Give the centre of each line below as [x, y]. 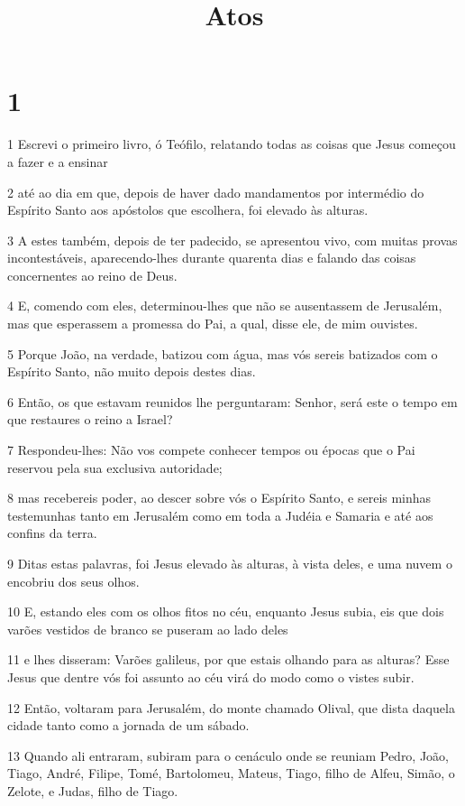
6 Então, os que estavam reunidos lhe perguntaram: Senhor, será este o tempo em [232, 401]
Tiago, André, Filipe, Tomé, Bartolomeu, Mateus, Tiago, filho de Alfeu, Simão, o [231, 773]
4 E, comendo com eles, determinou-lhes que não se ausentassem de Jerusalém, [225, 306]
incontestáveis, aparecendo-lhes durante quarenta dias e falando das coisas [212, 258]
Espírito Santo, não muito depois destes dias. [132, 371]
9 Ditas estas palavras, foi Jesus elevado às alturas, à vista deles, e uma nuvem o [230, 563]
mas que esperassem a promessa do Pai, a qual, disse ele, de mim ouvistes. [213, 324]
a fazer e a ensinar [58, 161]
